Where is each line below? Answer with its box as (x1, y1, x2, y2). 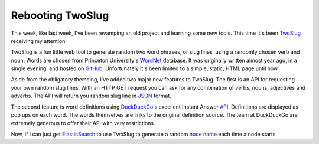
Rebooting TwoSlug (11, 9, 109, 22)
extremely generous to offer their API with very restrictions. (11, 120, 156, 127)
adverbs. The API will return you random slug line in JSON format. (11, 92, 171, 100)
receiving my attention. (11, 37, 67, 44)
